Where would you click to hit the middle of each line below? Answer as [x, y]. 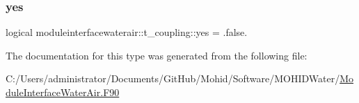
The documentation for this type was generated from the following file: [157, 55]
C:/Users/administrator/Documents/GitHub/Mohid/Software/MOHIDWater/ [173, 78]
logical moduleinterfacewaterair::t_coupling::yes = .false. [127, 32]
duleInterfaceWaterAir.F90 [63, 92]
